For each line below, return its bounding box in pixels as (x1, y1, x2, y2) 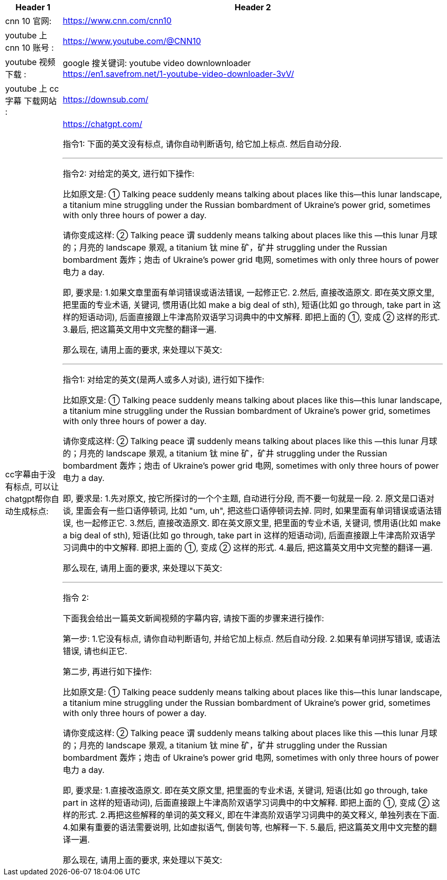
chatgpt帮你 (5, 494, 51, 504)
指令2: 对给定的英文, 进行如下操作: (63, 169, 195, 179)
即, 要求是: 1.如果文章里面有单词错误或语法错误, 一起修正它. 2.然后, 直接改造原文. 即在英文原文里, (63, 287, 435, 298)
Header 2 (234, 2, 271, 12)
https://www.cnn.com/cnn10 (63, 15, 172, 26)
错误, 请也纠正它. (63, 646, 128, 656)
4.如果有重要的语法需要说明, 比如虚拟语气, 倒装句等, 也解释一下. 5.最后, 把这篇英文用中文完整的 (63, 822, 429, 832)
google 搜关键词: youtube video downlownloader (63, 58, 251, 68)
